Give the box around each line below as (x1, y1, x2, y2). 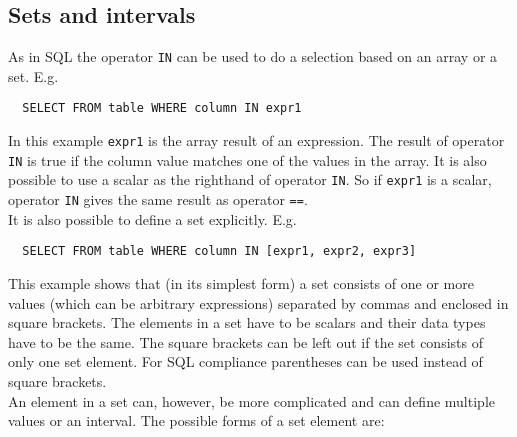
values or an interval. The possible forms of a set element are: (8, 410, 385, 431)
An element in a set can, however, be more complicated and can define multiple (8, 390, 495, 411)
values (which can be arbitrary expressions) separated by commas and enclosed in (8, 292, 509, 313)
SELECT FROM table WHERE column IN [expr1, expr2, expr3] (22, 244, 417, 259)
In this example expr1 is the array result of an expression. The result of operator (8, 130, 505, 151)
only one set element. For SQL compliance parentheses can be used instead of (8, 351, 483, 372)
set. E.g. (8, 65, 59, 86)
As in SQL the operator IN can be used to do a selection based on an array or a (8, 46, 498, 67)
